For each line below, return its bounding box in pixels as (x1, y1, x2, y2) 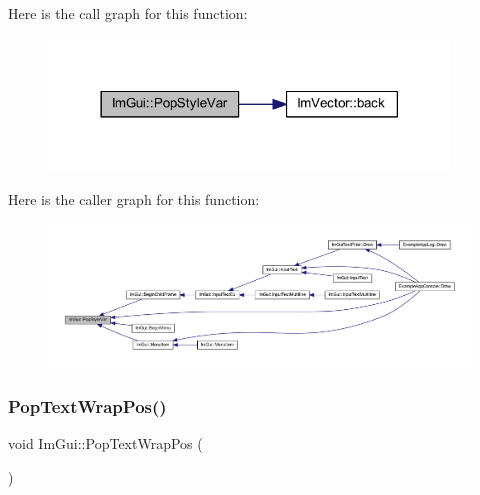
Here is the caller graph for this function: (8, 188, 260, 209)
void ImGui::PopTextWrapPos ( (8, 432, 203, 453)
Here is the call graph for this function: (8, 3, 248, 23)
